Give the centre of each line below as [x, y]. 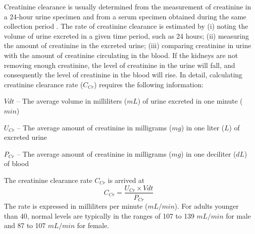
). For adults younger [207, 206]
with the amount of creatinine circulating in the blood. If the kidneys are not [121, 55]
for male [238, 215]
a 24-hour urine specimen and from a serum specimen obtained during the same [125, 16]
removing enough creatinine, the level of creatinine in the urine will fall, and [120, 65]
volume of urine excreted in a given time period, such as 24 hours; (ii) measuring [127, 35]
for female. [93, 225]
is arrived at [126, 180]
